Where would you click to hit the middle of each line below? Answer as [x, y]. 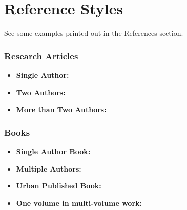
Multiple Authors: [49, 168]
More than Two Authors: [61, 109]
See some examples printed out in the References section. [94, 33]
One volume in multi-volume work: [79, 203]
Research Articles [41, 56]
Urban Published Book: [59, 186]
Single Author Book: [53, 151]
